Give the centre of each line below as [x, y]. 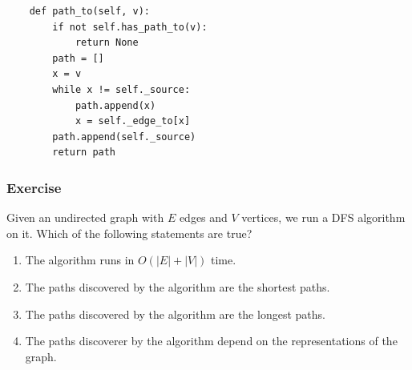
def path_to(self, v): [89, 11]
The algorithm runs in [80, 260]
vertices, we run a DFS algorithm [323, 217]
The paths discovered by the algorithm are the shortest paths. [178, 286]
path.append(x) [115, 105]
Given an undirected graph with [85, 217]
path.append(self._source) [124, 137]
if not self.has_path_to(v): [130, 27]
